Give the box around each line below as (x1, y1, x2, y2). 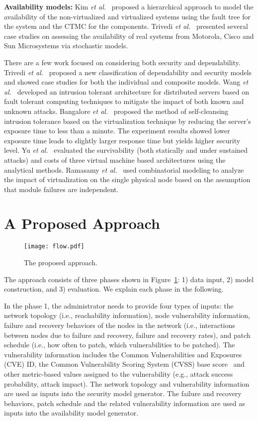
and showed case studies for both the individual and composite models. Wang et (4, 77, 249, 87)
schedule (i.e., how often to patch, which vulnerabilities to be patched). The (4, 339, 235, 350)
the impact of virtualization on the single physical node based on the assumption (4, 174, 251, 185)
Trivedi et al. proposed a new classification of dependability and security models (4, 67, 252, 77)
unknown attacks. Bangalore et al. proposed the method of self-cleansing (4, 105, 229, 116)
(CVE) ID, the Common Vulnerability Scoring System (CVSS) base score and (4, 359, 245, 369)
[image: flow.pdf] (24, 243, 85, 250)
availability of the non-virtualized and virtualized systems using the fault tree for (4, 11, 251, 21)
